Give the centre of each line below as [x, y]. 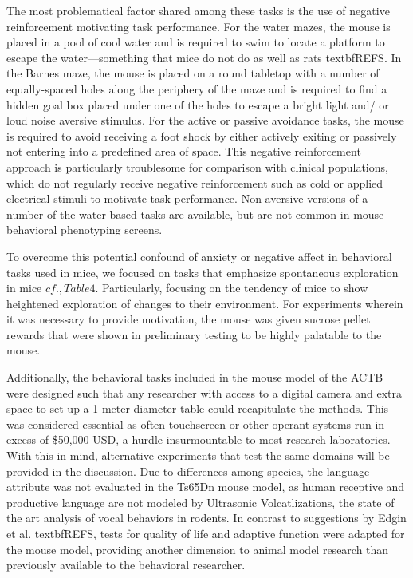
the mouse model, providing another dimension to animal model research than [198, 549]
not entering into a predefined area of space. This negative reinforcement [184, 151]
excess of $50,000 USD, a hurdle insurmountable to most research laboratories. [199, 439]
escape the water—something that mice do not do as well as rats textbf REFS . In [204, 57]
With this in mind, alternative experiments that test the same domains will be [198, 455]
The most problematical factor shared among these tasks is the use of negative [198, 10]
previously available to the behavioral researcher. [126, 565]
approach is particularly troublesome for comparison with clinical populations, [197, 166]
